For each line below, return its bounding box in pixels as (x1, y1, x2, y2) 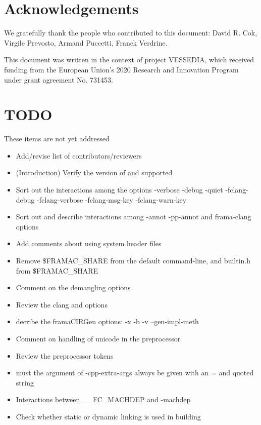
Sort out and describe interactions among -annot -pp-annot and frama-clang (16, 211, 251, 222)
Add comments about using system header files (16, 238, 162, 249)
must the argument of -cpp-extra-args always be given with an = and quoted (16, 367, 254, 378)
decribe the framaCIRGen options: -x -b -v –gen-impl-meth (16, 316, 199, 327)
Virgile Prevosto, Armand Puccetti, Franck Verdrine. (4, 37, 168, 48)
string (16, 377, 34, 388)
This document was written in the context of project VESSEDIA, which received (4, 54, 254, 65)
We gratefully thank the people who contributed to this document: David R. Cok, (4, 27, 257, 38)
